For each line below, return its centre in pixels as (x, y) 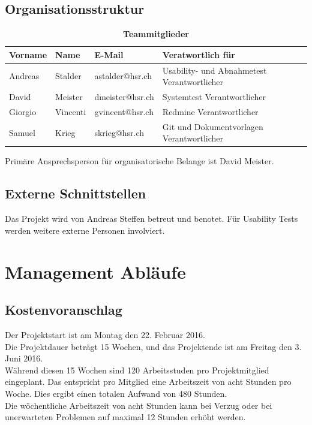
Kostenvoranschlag (64, 310)
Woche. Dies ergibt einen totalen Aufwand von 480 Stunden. (116, 393)
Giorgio (23, 111)
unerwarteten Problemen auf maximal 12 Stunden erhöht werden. (125, 417)
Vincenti (71, 111)
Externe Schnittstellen (76, 193)
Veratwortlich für (199, 54)
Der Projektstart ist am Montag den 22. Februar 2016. (105, 335)
